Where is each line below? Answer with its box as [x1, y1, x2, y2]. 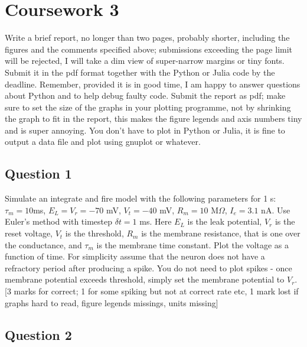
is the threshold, [65, 227, 124, 239]
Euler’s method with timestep [5, 215, 112, 228]
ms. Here [139, 215, 172, 228]
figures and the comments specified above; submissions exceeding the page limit [5, 43, 293, 55]
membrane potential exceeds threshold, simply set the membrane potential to [5, 273, 285, 286]
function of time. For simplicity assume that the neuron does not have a [5, 250, 265, 262]
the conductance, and [5, 238, 82, 251]
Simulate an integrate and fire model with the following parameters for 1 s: [5, 192, 276, 205]
